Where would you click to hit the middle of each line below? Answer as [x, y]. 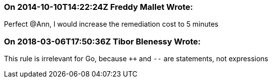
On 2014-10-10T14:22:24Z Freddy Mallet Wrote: [99, 7]
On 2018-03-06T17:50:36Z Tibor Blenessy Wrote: [102, 41]
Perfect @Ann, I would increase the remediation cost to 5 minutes [111, 24]
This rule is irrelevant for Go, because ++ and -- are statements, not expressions [136, 59]
